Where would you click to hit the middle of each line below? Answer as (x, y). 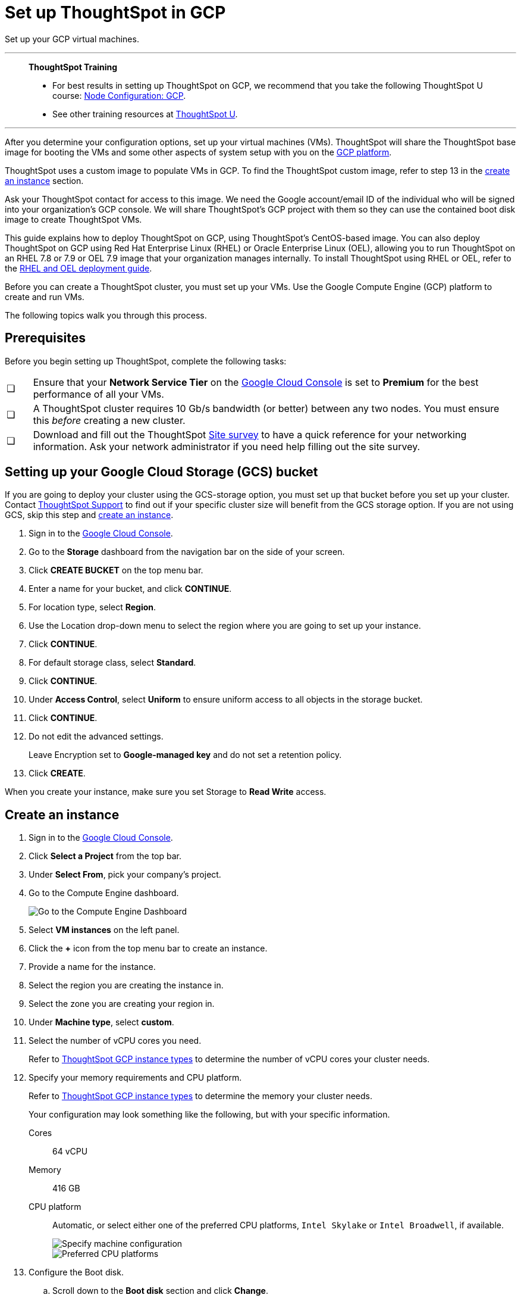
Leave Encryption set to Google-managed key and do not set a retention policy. (185, 755)
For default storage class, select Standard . (112, 663)
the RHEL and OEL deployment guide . (79, 268)
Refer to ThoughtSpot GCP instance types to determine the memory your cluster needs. (200, 1096)
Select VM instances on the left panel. (104, 930)
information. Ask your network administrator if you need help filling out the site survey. (227, 446)
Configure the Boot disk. (76, 1272)
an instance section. (44, 180)
